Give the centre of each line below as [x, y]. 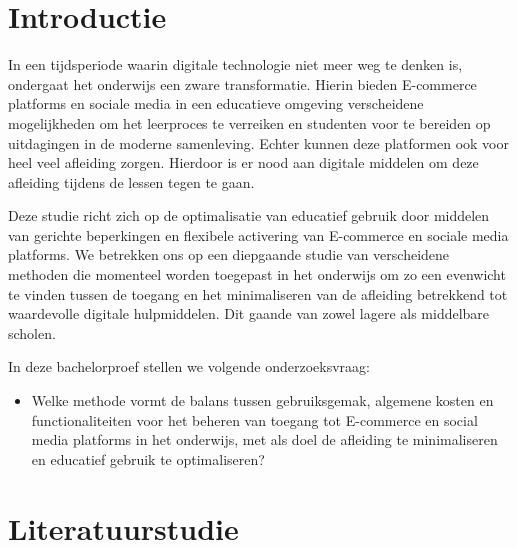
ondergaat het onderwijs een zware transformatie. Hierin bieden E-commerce [242, 83]
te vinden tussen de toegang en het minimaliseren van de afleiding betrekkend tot [258, 293]
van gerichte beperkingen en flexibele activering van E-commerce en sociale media [258, 234]
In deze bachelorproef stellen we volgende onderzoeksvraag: [189, 366]
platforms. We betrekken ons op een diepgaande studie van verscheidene [229, 254]
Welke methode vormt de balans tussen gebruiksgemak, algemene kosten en [262, 400]
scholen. [32, 332]
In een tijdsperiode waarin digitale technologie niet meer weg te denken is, [235, 64]
